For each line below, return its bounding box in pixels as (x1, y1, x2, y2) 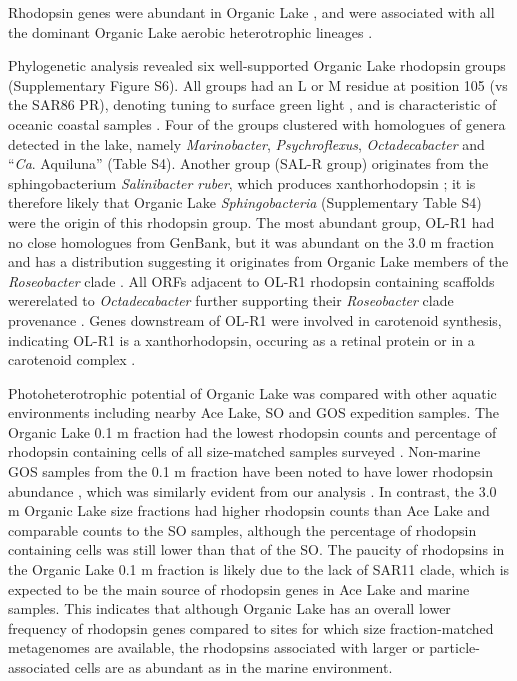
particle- (429, 637, 480, 658)
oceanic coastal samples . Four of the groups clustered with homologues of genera (8, 113, 506, 134)
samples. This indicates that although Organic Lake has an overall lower (8, 598, 451, 619)
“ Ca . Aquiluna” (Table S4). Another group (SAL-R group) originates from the (8, 153, 489, 174)
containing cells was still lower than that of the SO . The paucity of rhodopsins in (8, 539, 505, 560)
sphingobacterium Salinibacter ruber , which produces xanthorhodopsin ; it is (8, 172, 476, 193)
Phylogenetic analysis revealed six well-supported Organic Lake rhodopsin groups (8, 55, 506, 76)
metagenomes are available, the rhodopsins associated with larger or (8, 637, 425, 658)
